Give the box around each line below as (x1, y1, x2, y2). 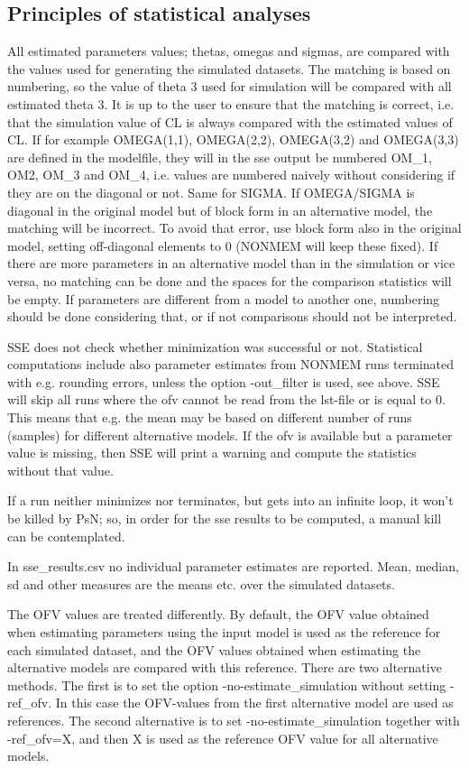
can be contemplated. (7, 526, 125, 545)
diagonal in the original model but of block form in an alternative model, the (7, 200, 433, 219)
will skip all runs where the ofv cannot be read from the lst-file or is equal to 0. (7, 390, 446, 409)
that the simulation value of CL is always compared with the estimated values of (7, 112, 453, 131)
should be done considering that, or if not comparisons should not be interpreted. (7, 307, 457, 326)
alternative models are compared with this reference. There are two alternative (7, 658, 442, 677)
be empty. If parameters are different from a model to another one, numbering (7, 289, 440, 308)
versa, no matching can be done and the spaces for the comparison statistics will (7, 271, 452, 290)
